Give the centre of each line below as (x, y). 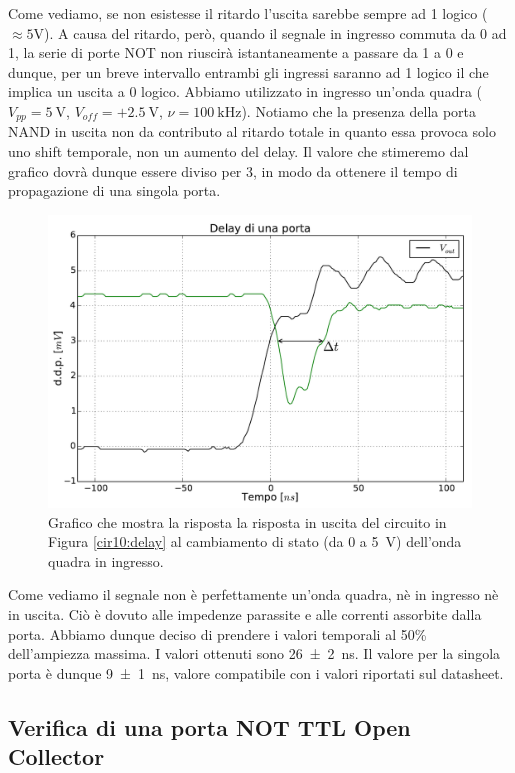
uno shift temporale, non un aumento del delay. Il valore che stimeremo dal (238, 151)
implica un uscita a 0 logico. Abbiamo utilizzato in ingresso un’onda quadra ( (245, 91)
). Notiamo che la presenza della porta (359, 110)
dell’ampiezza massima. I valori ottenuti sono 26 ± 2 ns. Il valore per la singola (254, 653)
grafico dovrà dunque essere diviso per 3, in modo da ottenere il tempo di (233, 170)
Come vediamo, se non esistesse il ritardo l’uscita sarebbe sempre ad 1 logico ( (248, 13)
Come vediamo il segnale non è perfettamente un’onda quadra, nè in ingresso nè (253, 594)
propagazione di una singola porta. (114, 190)
